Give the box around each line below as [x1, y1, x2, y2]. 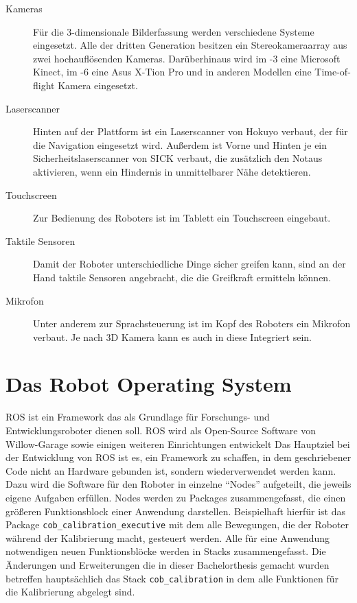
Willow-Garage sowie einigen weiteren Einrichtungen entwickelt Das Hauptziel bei [5, 436, 350, 451]
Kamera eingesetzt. [58, 78, 138, 92]
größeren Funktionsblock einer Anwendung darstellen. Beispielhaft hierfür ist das [5, 504, 345, 518]
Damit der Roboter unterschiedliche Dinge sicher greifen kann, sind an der [33, 257, 346, 271]
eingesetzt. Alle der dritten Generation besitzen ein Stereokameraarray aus [33, 38, 347, 52]
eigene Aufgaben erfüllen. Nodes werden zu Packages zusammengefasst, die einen [5, 490, 346, 504]
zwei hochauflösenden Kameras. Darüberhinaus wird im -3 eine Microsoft [33, 51, 341, 65]
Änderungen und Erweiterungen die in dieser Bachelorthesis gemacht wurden [5, 558, 330, 571]
